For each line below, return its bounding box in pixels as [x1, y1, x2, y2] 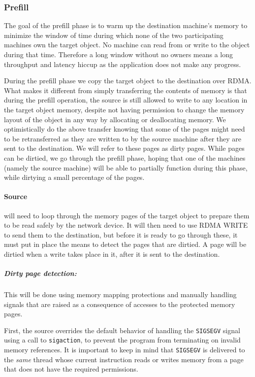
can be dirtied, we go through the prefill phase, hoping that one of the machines [4, 152, 246, 163]
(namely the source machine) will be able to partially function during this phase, [4, 162, 248, 172]
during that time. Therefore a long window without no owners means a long [4, 49, 233, 59]
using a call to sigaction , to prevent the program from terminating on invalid [4, 335, 241, 345]
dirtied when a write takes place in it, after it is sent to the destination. [4, 248, 220, 259]
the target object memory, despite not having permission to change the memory [4, 104, 245, 114]
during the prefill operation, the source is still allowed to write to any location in [4, 95, 248, 105]
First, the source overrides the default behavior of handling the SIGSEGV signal [4, 325, 240, 335]
